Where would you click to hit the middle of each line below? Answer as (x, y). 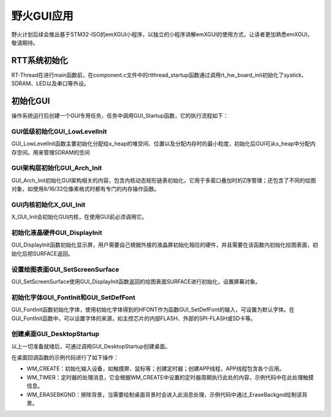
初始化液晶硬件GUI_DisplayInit (57, 233)
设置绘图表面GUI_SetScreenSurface (65, 269)
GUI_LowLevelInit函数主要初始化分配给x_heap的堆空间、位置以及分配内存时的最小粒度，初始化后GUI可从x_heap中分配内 (163, 143)
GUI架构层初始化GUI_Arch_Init (57, 168)
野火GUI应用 (42, 16)
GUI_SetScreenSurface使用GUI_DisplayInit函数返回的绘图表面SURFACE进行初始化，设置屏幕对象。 (136, 281)
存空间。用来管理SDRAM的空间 (51, 152)
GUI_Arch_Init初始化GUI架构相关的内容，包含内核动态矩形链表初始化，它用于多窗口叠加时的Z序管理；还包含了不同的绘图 (164, 180)
